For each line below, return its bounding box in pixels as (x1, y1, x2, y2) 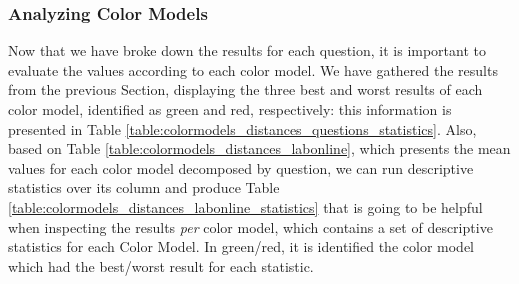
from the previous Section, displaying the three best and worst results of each (8, 79, 483, 100)
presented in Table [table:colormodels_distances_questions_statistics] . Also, (8, 118, 477, 139)
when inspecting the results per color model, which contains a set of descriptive (8, 216, 493, 237)
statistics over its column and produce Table (8, 177, 280, 198)
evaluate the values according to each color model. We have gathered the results (8, 59, 498, 80)
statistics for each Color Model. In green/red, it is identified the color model (8, 236, 474, 257)
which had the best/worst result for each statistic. (8, 255, 314, 276)
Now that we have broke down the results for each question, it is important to (8, 40, 486, 61)
